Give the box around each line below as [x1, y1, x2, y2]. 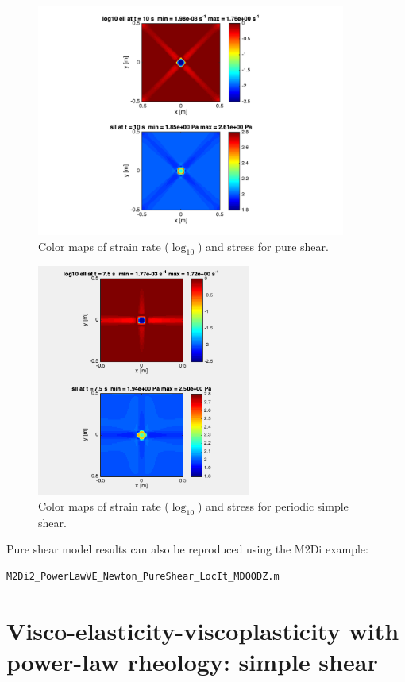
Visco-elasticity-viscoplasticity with [6, 614, 399, 646]
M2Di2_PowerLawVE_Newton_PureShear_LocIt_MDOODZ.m [6, 570, 280, 582]
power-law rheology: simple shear [6, 645, 378, 677]
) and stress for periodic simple [198, 497, 349, 514]
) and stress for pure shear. [198, 237, 329, 254]
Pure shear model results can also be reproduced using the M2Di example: [6, 541, 368, 557]
